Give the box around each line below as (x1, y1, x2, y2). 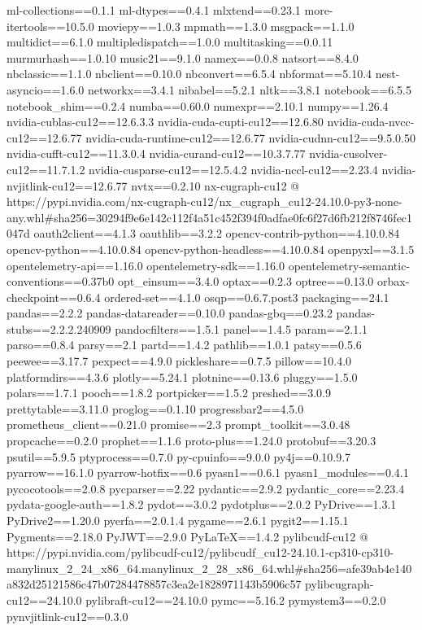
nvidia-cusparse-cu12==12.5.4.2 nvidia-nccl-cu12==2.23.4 (89, 160, 378, 177)
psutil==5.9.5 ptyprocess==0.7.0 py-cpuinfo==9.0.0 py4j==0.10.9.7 (7, 448, 351, 465)
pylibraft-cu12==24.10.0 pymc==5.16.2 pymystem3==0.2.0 (85, 591, 386, 608)
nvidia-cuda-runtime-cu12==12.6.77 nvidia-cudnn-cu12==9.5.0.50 (85, 129, 415, 146)
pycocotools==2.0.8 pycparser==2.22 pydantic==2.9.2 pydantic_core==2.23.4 (7, 479, 405, 497)
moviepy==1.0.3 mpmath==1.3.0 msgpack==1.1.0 (98, 17, 355, 34)
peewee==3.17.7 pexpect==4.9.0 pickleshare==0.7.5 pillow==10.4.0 (7, 352, 352, 370)
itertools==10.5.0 (7, 17, 94, 34)
